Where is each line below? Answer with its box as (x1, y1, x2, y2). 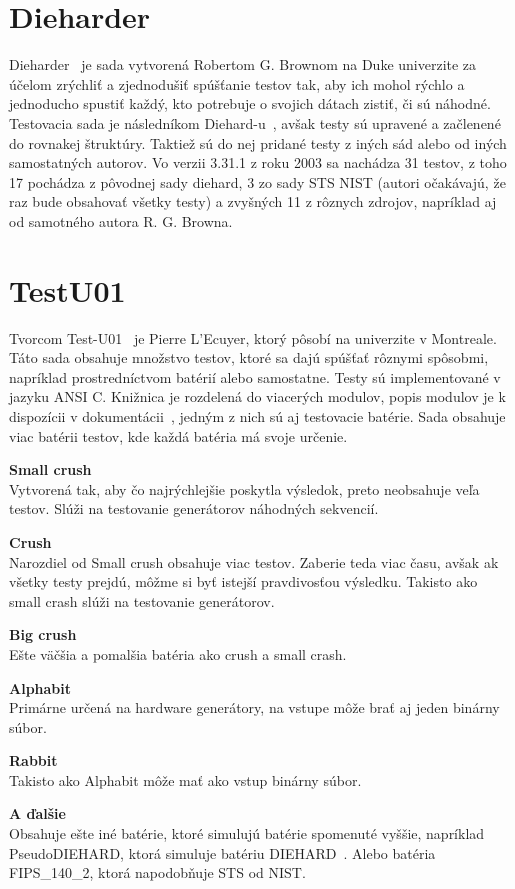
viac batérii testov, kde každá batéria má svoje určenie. (9, 425, 348, 446)
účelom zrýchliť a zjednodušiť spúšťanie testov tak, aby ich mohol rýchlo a (9, 73, 465, 94)
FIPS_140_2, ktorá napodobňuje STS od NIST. (9, 862, 306, 883)
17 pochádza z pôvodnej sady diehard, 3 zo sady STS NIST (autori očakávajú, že (9, 171, 506, 192)
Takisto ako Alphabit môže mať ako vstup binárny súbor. (9, 769, 362, 790)
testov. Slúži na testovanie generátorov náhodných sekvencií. (9, 498, 379, 519)
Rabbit (9, 750, 58, 771)
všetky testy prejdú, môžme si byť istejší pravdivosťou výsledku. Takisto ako (9, 571, 478, 592)
